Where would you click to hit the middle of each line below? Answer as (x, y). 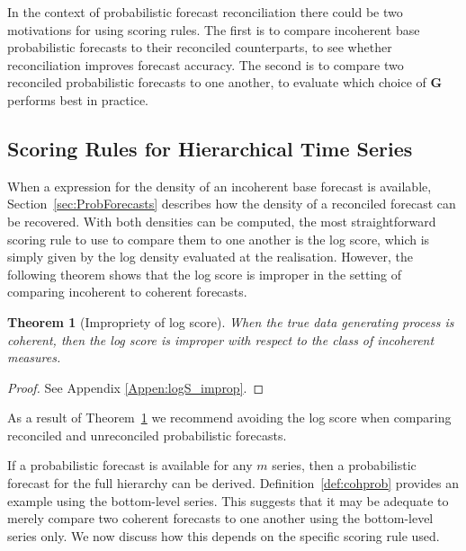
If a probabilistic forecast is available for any (130, 465)
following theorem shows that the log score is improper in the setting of (205, 274)
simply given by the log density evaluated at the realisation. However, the (211, 257)
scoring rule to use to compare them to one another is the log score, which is (219, 239)
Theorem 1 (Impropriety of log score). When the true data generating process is (231, 321)
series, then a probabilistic (344, 465)
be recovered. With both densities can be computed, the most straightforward (222, 221)
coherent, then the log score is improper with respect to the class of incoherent (221, 339)
